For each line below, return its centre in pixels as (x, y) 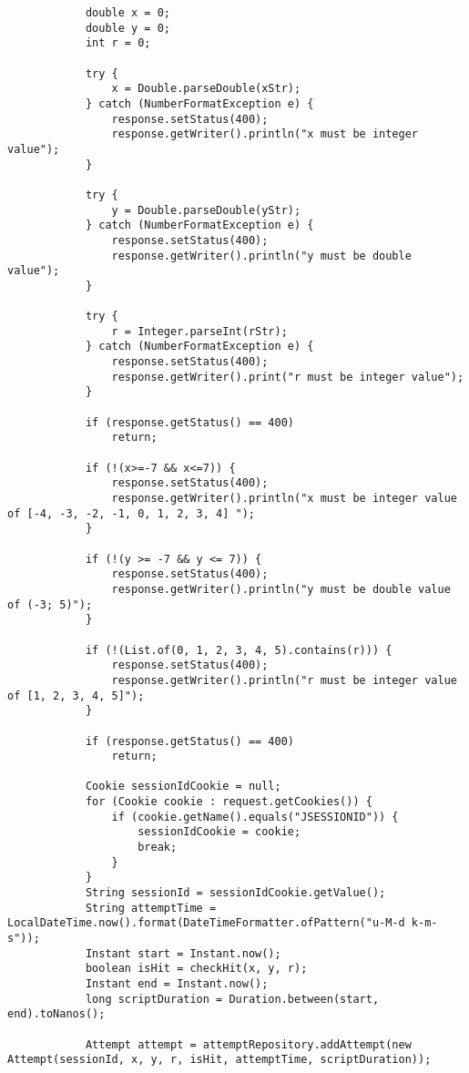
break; (158, 848)
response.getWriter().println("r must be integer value (284, 680)
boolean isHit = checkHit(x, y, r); (196, 969)
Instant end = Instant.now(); (177, 984)
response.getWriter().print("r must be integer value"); (288, 377)
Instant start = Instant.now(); (183, 953)
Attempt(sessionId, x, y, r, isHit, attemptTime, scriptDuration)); (219, 1060)
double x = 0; (127, 13)
